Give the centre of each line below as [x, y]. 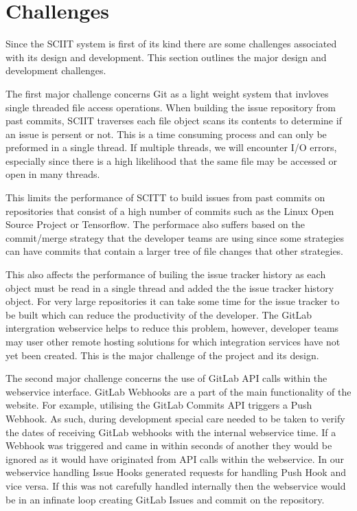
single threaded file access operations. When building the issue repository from [171, 107]
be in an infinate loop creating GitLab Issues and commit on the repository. [165, 499]
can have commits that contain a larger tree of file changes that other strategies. [175, 251]
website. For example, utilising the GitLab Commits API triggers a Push [159, 405]
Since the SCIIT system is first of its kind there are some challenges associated [171, 44]
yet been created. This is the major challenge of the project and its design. [162, 355]
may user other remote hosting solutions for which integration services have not [173, 341]
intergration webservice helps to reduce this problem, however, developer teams [172, 328]
